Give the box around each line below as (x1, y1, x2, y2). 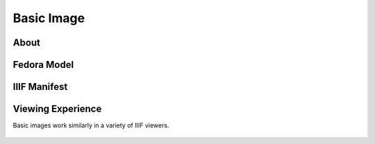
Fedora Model (12, 59, 74, 71)
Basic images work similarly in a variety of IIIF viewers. (12, 121, 169, 129)
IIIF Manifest (12, 81, 68, 93)
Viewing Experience (12, 103, 102, 115)
